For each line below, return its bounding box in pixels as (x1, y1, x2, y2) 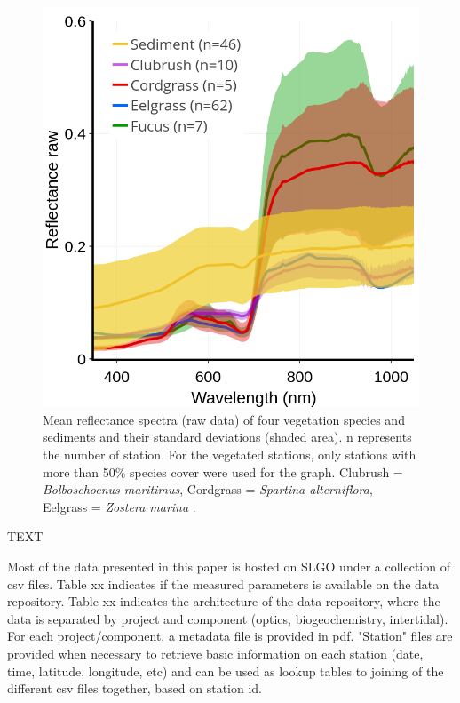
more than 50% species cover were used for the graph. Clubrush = (43, 462, 403, 481)
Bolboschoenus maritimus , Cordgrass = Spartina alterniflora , (43, 480, 373, 499)
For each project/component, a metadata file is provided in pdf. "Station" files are (7, 627, 453, 645)
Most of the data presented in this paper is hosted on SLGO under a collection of (7, 556, 450, 575)
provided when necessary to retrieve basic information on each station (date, (7, 643, 424, 662)
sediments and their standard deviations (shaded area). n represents (43, 427, 412, 446)
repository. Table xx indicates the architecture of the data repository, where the (7, 592, 440, 611)
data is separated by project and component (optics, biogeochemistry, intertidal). (7, 609, 448, 627)
